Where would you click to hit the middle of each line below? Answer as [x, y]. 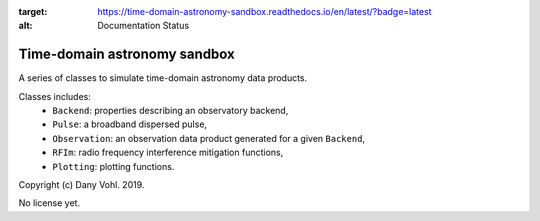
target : [33, 11]
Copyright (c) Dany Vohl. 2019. [81, 185]
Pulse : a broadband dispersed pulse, [130, 124]
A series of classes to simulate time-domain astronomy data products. [163, 78]
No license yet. [49, 203]
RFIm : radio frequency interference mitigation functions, [168, 152]
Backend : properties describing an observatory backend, [170, 111]
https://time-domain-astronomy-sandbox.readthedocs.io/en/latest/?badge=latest [264, 11]
